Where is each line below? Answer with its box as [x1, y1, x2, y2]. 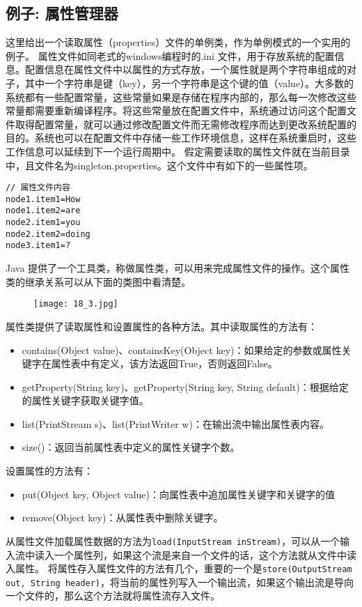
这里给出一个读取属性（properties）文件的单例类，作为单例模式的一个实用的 [6, 35, 351, 49]
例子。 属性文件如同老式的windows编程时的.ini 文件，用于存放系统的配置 [6, 48, 335, 63]
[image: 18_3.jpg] [33, 299, 118, 309]
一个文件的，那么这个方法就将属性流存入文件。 [6, 588, 220, 603]
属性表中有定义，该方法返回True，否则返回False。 [51, 356, 278, 371]
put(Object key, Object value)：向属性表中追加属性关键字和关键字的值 [22, 486, 335, 501]
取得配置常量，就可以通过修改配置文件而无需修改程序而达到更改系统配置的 [15, 116, 356, 131]
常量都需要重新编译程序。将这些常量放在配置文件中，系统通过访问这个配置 [6, 103, 347, 118]
